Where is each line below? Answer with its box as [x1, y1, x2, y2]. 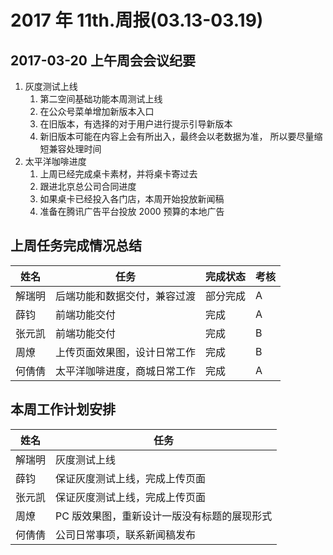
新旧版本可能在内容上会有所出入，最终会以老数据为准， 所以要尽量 [39, 131, 315, 142]
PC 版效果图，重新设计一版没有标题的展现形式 [55, 509, 273, 523]
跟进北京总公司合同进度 [39, 181, 137, 192]
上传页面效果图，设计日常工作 [55, 345, 197, 359]
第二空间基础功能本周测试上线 [39, 93, 163, 105]
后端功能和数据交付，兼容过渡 [55, 289, 197, 303]
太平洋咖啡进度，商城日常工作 [55, 364, 197, 378]
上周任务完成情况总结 [10, 237, 142, 255]
